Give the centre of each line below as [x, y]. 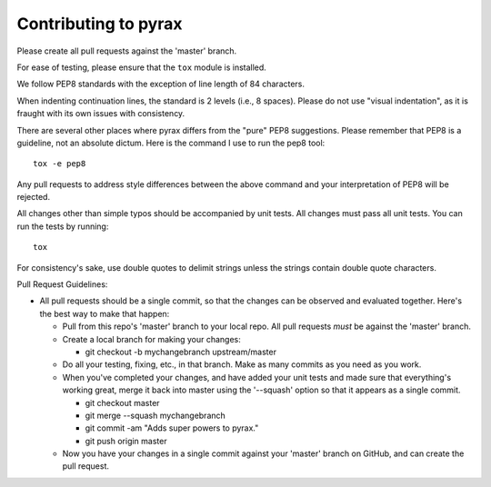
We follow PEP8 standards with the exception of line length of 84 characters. [160, 84]
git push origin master [126, 441]
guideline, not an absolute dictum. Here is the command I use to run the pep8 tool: [171, 143]
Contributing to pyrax [100, 24]
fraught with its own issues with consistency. [101, 114]
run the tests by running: [63, 226]
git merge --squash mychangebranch [155, 415]
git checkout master [122, 403]
